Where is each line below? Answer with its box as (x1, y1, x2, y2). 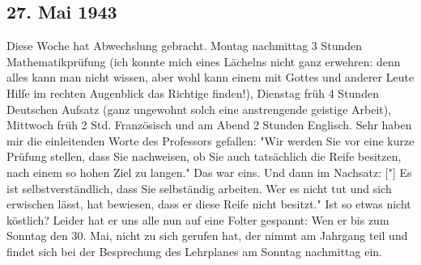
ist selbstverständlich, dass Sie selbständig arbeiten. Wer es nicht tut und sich (6, 179, 392, 196)
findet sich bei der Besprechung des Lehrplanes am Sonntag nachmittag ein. (6, 242, 382, 259)
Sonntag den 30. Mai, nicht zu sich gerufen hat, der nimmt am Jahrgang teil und (6, 227, 408, 244)
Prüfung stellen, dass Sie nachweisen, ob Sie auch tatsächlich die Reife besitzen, (6, 148, 402, 165)
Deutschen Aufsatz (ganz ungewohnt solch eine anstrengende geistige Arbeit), (6, 100, 392, 117)
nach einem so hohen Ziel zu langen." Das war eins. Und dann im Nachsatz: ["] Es (6, 163, 412, 180)
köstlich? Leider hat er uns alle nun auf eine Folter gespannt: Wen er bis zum (6, 211, 389, 228)
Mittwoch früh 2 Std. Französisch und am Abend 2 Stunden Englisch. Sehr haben (6, 116, 412, 133)
